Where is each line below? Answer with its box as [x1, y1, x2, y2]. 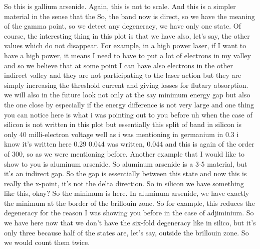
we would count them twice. [4, 237, 90, 247]
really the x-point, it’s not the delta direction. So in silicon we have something [4, 178, 244, 188]
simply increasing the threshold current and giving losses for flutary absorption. [4, 79, 248, 90]
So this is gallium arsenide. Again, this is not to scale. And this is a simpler [4, 1, 236, 11]
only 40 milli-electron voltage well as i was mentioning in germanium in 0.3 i [4, 129, 239, 139]
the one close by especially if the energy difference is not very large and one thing [4, 99, 254, 109]
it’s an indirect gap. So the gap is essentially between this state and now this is [4, 168, 247, 179]
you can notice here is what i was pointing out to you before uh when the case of [4, 109, 252, 119]
